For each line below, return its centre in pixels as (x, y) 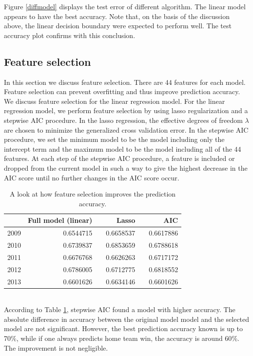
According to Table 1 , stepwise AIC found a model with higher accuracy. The (120, 309)
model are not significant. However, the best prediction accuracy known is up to (123, 328)
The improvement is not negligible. (56, 347)
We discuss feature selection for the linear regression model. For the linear (115, 101)
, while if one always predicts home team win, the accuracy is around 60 (124, 338)
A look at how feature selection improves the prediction (93, 194)
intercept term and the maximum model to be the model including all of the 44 (123, 148)
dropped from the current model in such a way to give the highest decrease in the (126, 168)
